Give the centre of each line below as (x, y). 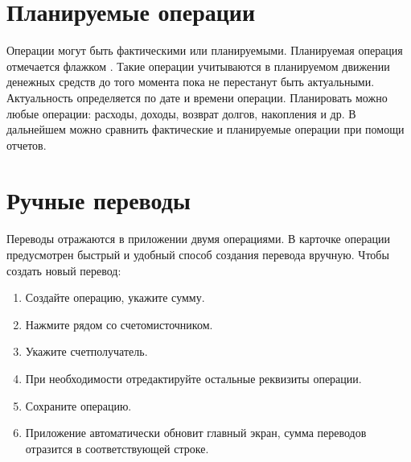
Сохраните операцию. (78, 405)
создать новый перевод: (64, 270)
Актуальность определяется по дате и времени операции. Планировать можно (197, 97)
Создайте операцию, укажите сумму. (115, 297)
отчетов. (27, 144)
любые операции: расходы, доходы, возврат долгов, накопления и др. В (181, 113)
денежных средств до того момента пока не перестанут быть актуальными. (191, 82)
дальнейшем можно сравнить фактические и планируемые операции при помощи (205, 129)
